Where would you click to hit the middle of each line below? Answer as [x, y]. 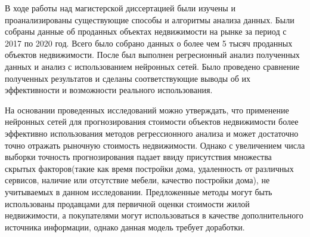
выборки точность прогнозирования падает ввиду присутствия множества [138, 157]
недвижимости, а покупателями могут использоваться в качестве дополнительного [154, 215]
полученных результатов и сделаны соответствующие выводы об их [128, 78]
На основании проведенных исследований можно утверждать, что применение [147, 110]
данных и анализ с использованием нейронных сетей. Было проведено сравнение [152, 66]
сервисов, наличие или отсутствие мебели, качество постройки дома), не [137, 180]
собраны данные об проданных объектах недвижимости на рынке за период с [146, 31]
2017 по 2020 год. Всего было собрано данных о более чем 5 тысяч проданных [149, 43]
